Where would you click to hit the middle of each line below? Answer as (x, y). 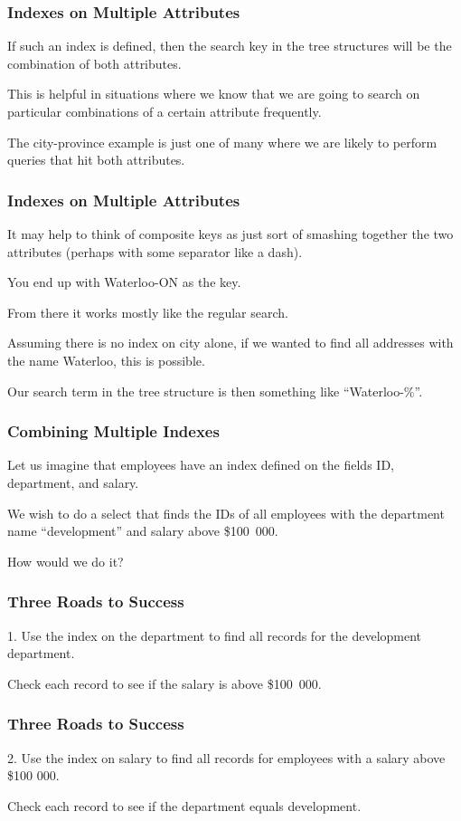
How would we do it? (66, 561)
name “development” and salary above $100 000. (143, 531)
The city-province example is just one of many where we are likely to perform (222, 142)
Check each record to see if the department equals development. (184, 805)
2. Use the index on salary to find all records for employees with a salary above (226, 757)
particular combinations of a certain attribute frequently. (165, 111)
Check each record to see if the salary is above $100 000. (165, 683)
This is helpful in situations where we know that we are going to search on (214, 94)
